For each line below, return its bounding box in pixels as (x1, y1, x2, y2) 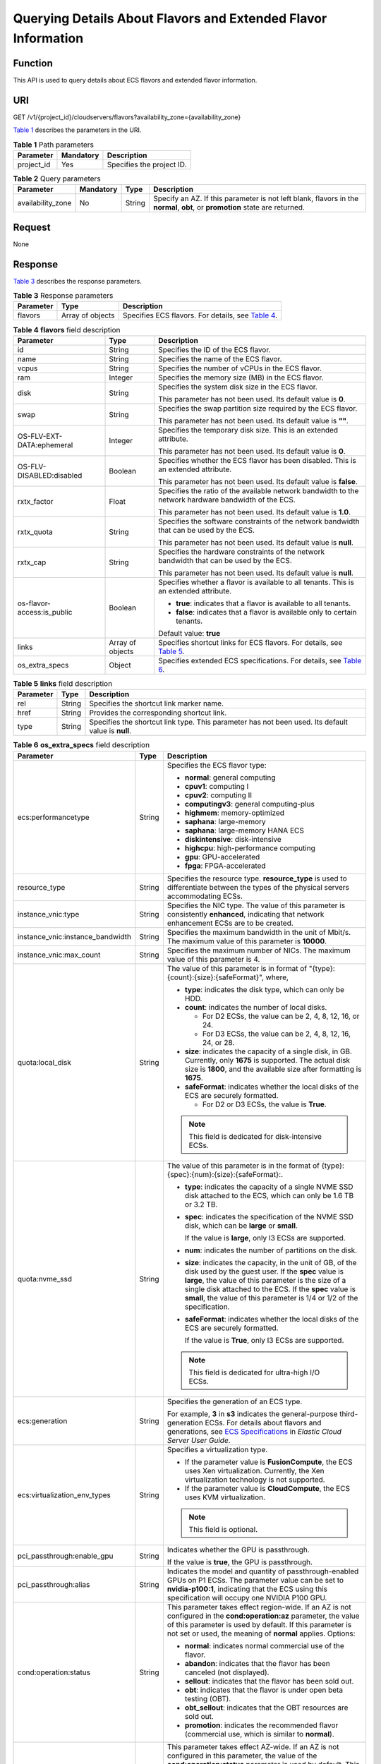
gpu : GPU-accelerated (184, 852, 260, 862)
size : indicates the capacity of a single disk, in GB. (184, 1046, 353, 1056)
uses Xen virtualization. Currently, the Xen (184, 1466, 325, 1475)
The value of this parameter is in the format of (167, 1161, 320, 1171)
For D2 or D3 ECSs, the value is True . (202, 1099, 327, 1109)
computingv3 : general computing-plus (184, 799, 315, 809)
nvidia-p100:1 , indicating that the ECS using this (167, 1584, 328, 1594)
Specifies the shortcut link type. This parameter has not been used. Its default (89, 717, 349, 727)
